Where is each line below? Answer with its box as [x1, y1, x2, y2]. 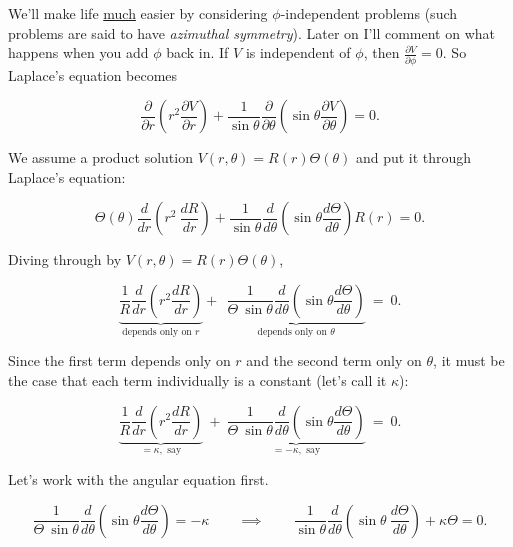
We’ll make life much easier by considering [8, 3, 268, 23]
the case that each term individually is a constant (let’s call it [8, 369, 387, 390]
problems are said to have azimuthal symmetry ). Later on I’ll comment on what [8, 22, 495, 43]
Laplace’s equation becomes [8, 64, 178, 85]
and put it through [355, 147, 472, 168]
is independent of [245, 42, 351, 63]
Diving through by [8, 249, 122, 270]
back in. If [166, 42, 229, 63]
